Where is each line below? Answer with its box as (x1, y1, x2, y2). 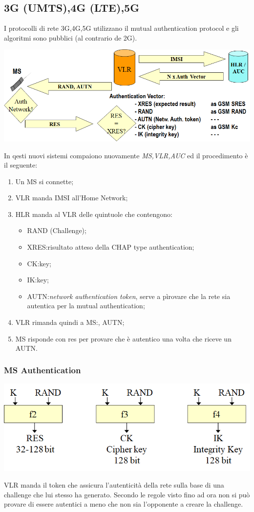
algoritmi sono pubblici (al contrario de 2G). (4, 32, 137, 43)
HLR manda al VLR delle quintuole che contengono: (15, 209, 173, 219)
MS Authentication (4, 363, 81, 376)
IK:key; (27, 275, 49, 285)
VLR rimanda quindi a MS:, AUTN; (15, 317, 125, 327)
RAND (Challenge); (27, 225, 86, 235)
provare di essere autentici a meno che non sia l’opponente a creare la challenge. (4, 499, 243, 509)
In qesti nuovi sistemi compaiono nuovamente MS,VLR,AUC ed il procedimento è (4, 150, 248, 160)
